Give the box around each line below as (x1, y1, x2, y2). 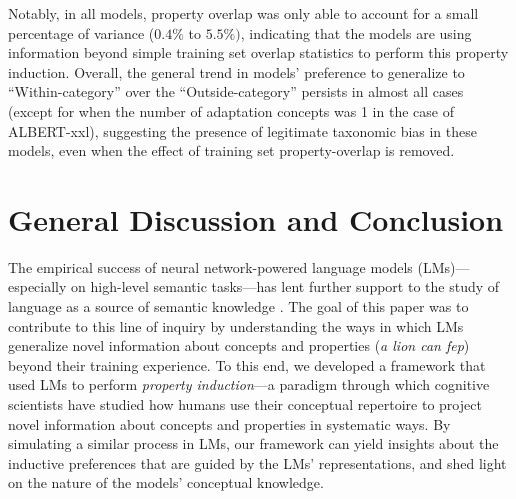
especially (8, 276, 67, 297)
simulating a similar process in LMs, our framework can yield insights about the (8, 433, 499, 454)
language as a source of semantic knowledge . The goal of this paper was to (8, 296, 469, 317)
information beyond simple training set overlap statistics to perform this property (8, 42, 509, 63)
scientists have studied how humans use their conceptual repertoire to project (8, 394, 482, 415)
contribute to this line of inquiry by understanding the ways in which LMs (8, 315, 464, 336)
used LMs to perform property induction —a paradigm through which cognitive (8, 374, 490, 395)
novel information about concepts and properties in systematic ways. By (8, 413, 451, 434)
